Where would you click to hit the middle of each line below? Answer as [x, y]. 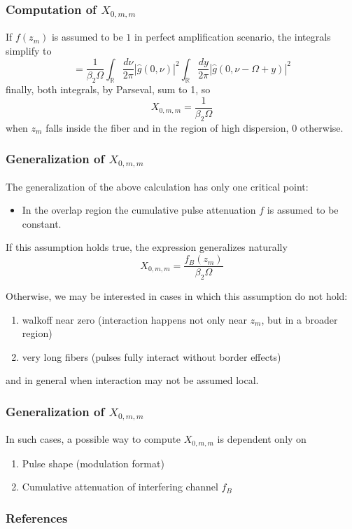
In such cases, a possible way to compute [93, 439]
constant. [42, 223]
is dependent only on [262, 439]
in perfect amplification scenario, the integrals [232, 37]
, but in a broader [300, 319]
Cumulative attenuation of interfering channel [120, 487]
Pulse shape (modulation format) [93, 463]
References [37, 517]
